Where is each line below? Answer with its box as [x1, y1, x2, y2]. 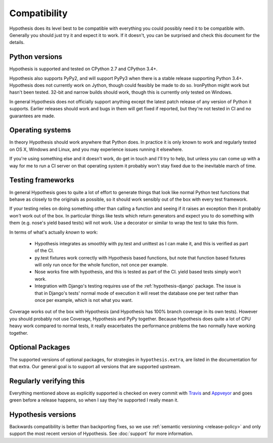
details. [9, 39, 25, 46]
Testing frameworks [9, 176, 74, 185]
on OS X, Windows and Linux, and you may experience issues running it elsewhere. [9, 146, 184, 152]
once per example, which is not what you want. [34, 297, 133, 303]
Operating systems [9, 126, 71, 135]
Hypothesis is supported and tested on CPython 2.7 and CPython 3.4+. [9, 66, 158, 72]
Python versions [9, 53, 63, 61]
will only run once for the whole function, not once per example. [34, 262, 168, 268]
